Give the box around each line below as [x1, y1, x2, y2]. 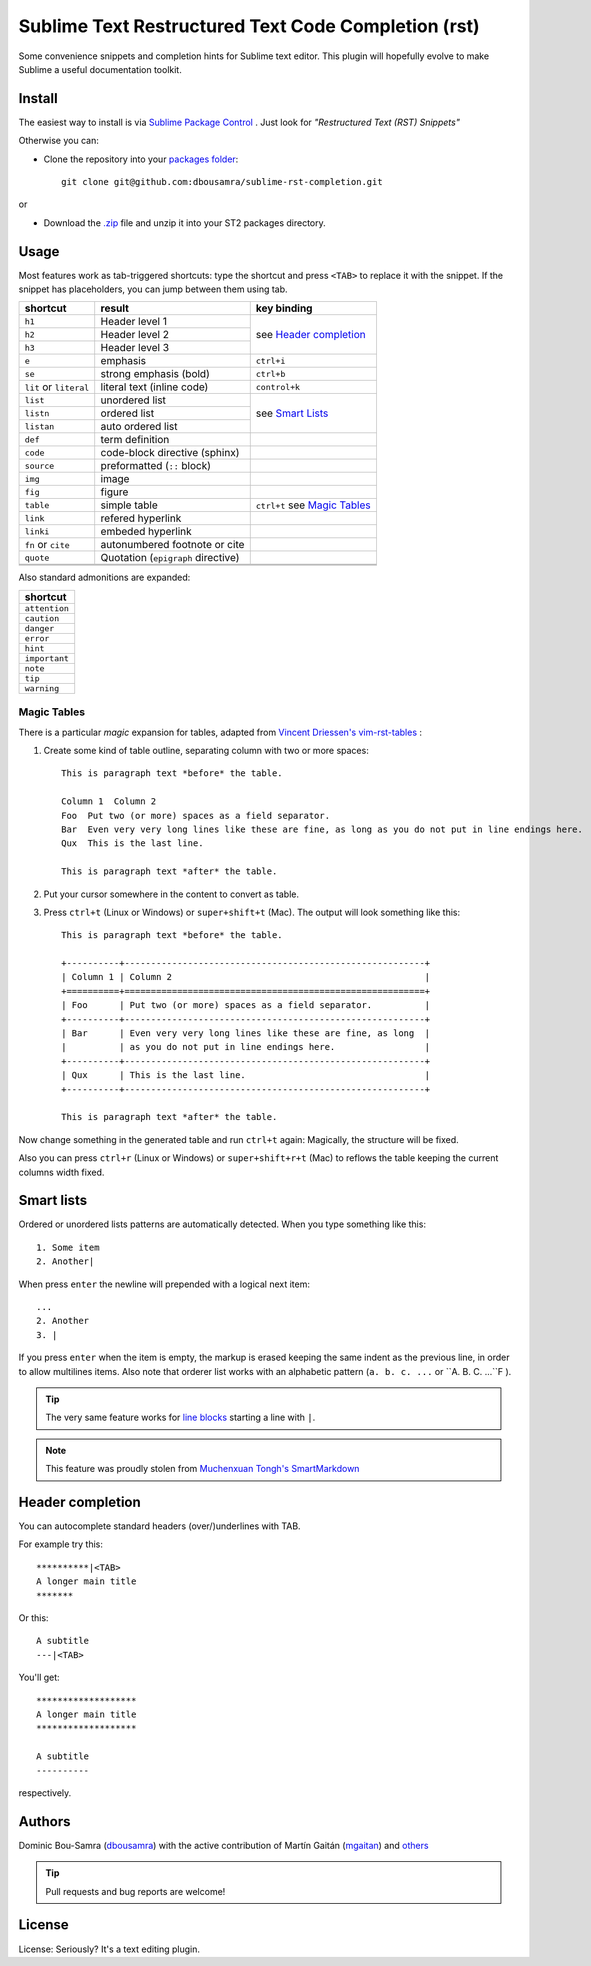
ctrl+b [255, 368, 286, 379]
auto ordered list [100, 420, 179, 434]
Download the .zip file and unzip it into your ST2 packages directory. [43, 216, 327, 229]
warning [24, 683, 60, 694]
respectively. [18, 1786, 72, 1799]
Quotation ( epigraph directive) [100, 551, 240, 565]
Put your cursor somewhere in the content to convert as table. [43, 888, 300, 900]
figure [100, 485, 129, 499]
